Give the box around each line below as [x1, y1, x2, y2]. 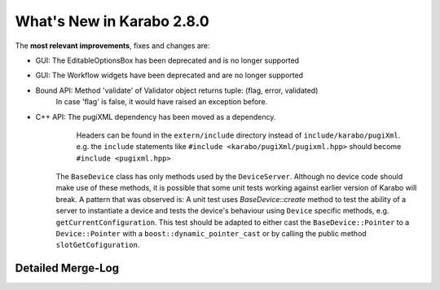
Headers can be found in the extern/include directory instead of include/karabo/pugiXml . [76, 130, 401, 140]
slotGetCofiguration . [55, 240, 140, 250]
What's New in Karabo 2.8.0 [15, 12, 209, 30]
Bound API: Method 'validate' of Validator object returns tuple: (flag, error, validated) [35, 86, 319, 95]
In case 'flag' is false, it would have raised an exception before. [55, 97, 268, 107]
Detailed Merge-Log [15, 261, 120, 275]
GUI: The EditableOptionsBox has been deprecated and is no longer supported [35, 55, 300, 65]
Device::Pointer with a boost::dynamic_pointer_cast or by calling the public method [55, 229, 367, 239]
